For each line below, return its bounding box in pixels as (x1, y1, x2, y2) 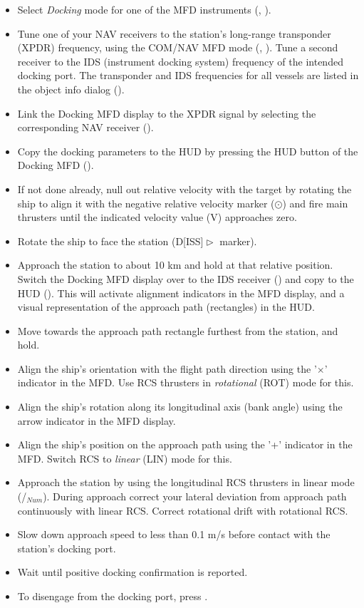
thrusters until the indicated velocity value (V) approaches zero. (17, 210, 297, 225)
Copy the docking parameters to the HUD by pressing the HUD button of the (17, 143, 358, 158)
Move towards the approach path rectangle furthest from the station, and (17, 323, 338, 338)
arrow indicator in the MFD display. (17, 413, 176, 428)
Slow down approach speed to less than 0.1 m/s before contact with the (17, 527, 331, 542)
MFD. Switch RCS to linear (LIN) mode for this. (17, 450, 232, 465)
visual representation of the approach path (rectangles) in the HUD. (17, 299, 315, 314)
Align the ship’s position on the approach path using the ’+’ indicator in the (17, 437, 353, 452)
